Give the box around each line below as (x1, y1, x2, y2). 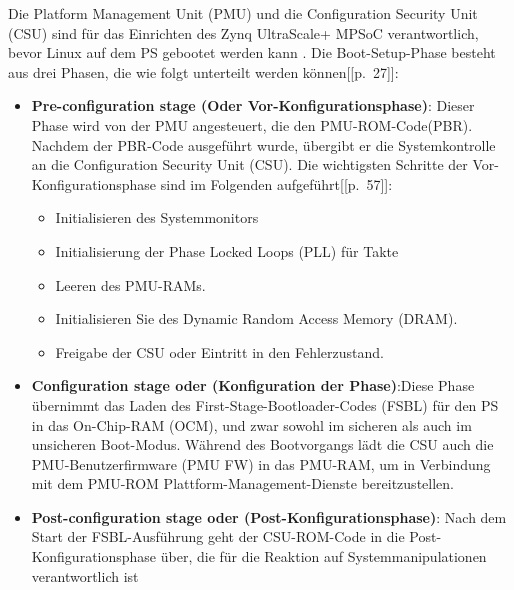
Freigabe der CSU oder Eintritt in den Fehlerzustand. (55, 341, 384, 362)
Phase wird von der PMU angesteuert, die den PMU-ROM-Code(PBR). (31, 114, 473, 135)
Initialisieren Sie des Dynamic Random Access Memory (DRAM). (55, 308, 458, 329)
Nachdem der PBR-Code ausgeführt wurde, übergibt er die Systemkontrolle (31, 134, 496, 155)
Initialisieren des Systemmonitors (55, 207, 259, 228)
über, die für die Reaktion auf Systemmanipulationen (160, 546, 487, 567)
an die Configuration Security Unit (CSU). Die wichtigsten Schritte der (31, 154, 468, 175)
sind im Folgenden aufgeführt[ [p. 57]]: (160, 173, 393, 194)
